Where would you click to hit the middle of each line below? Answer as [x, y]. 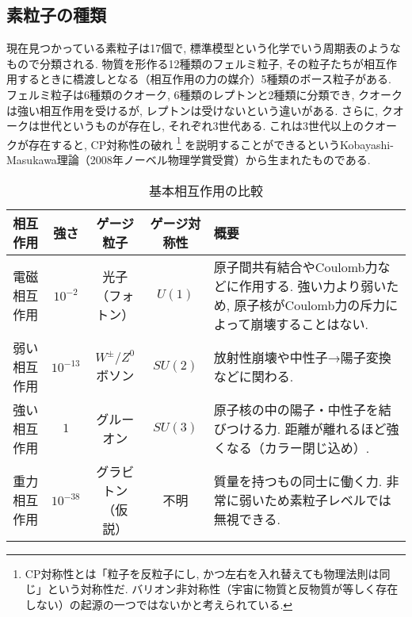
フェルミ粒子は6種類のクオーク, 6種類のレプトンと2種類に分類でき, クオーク [205, 94]
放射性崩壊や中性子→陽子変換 [302, 357]
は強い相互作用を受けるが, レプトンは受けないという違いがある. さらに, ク [200, 110]
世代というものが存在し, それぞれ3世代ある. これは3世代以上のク [207, 126]
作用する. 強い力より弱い [313, 286]
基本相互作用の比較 [206, 190]
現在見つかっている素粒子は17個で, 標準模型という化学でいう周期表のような [204, 48]
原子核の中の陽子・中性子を [296, 409]
